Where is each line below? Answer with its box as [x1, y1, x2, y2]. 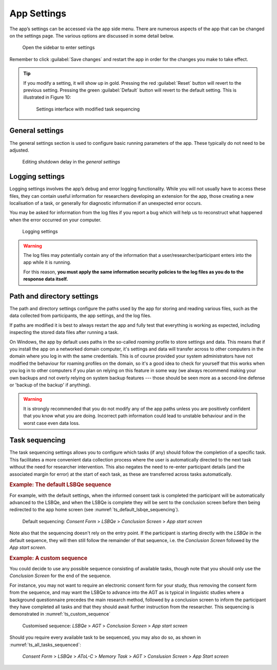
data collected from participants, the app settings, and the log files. [9, 312, 151, 319]
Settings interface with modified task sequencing [36, 106, 140, 112]
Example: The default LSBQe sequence [9, 481, 111, 488]
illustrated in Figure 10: [23, 94, 71, 100]
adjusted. [9, 147, 29, 153]
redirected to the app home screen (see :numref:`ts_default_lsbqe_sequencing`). [9, 507, 180, 513]
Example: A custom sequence [9, 554, 88, 562]
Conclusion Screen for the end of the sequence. [9, 573, 111, 579]
